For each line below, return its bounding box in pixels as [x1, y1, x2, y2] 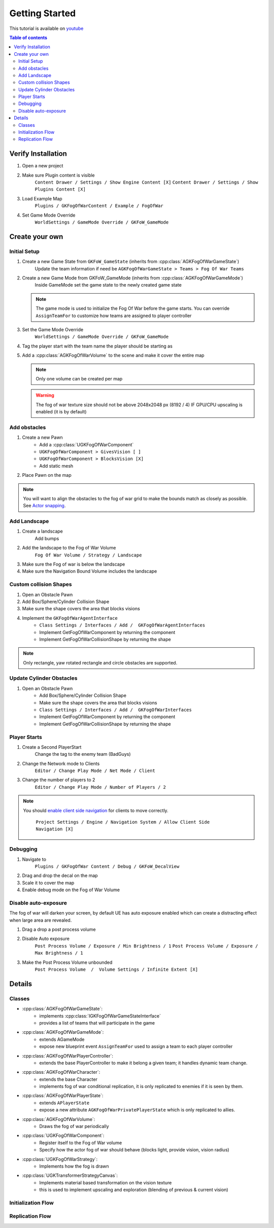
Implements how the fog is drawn [39, 1163, 109, 1169]
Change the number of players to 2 [22, 777, 95, 783]
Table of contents [9, 34, 48, 41]
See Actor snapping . [23, 503, 66, 509]
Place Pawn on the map [22, 472, 72, 478]
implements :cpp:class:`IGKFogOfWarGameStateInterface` [39, 1012, 161, 1019]
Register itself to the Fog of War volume [39, 1139, 122, 1146]
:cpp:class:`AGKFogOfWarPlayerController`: [22, 1052, 114, 1059]
